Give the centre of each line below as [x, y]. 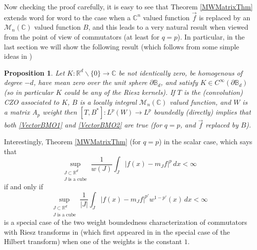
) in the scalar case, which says [206, 141]
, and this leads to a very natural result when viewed [168, 27]
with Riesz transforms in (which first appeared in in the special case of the [117, 231]
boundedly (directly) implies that [202, 112]
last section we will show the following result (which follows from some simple [122, 46]
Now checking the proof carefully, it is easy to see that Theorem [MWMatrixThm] [128, 6]
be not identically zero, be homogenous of [181, 72]
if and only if [23, 187]
